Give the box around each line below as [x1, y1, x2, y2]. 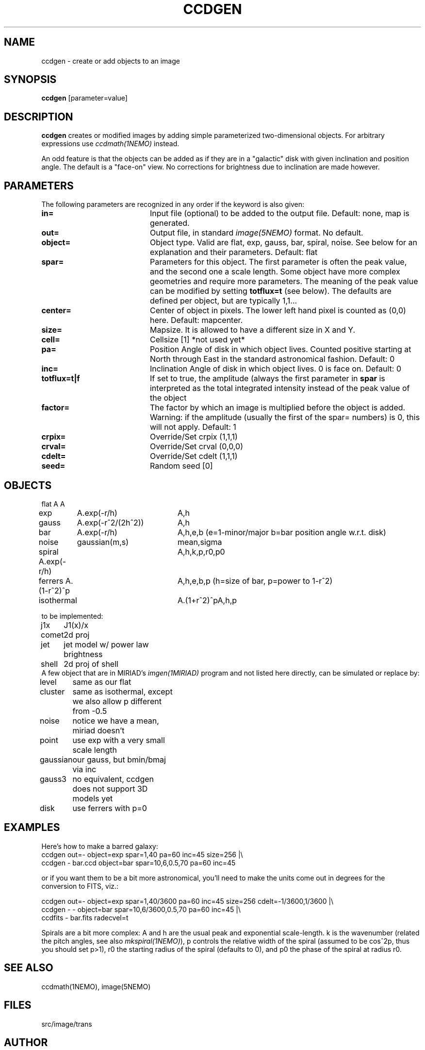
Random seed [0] [149, 461, 213, 471]
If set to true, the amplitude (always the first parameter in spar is [149, 373, 385, 384]
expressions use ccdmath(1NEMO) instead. [41, 139, 180, 148]
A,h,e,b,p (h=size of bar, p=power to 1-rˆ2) [177, 576, 333, 586]
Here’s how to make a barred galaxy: [41, 842, 158, 850]
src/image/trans [41, 1019, 92, 1028]
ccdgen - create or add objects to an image [41, 56, 180, 65]
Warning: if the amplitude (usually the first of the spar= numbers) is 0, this [149, 412, 420, 423]
